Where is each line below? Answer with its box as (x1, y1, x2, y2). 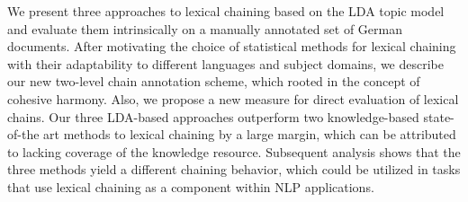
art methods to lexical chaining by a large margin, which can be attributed (43, 125, 456, 144)
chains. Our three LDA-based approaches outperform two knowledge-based (7, 107, 419, 126)
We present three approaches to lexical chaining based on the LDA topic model (7, 2, 445, 20)
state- (423, 107, 454, 126)
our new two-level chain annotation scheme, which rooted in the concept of (7, 72, 420, 91)
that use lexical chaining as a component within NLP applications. (7, 177, 374, 196)
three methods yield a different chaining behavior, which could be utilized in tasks (7, 160, 461, 179)
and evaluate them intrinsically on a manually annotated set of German (7, 19, 403, 38)
